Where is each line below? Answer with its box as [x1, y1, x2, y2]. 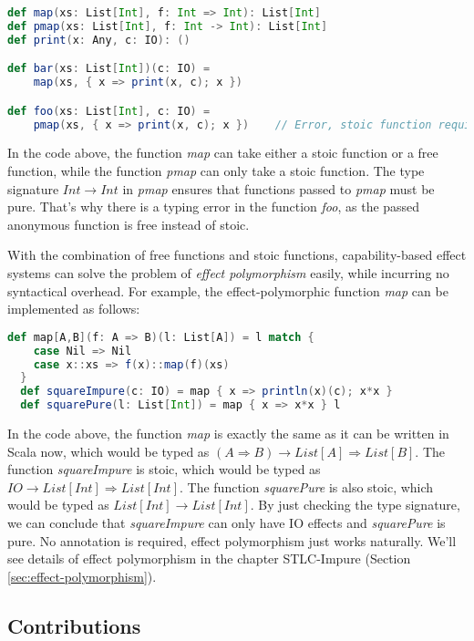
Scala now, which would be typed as [7, 441, 210, 460]
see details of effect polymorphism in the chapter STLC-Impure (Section [7, 549, 411, 568]
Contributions [7, 611, 141, 639]
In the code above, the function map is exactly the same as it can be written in [7, 424, 449, 443]
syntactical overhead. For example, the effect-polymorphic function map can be [7, 281, 448, 300]
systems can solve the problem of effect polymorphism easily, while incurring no [7, 264, 449, 282]
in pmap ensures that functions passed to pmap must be [122, 179, 435, 198]
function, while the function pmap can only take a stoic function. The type [7, 161, 425, 181]
